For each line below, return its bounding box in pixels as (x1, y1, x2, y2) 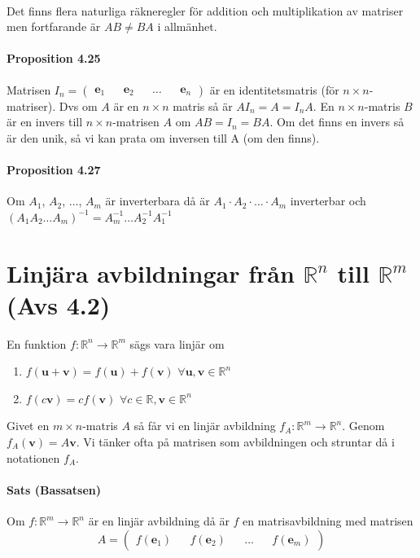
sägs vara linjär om (129, 335, 225, 352)
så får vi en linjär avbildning (133, 417, 276, 434)
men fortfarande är (7, 18, 101, 35)
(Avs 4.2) (7, 288, 111, 321)
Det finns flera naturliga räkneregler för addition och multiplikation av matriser (7, 2, 404, 19)
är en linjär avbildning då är (88, 512, 230, 529)
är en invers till (7, 113, 83, 130)
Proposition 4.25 (7, 50, 101, 67)
